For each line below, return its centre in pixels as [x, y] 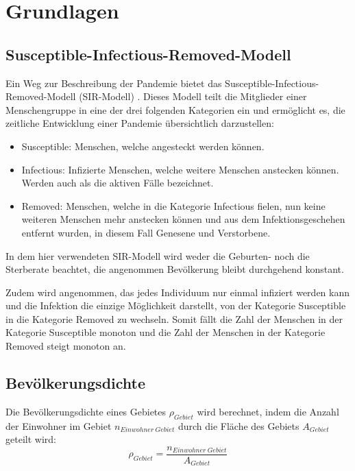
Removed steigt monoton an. [66, 346]
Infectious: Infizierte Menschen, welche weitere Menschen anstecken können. [180, 169]
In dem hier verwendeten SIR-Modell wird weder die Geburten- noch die [158, 255]
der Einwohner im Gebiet [59, 425]
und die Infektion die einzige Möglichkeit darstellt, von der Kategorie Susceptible [176, 305]
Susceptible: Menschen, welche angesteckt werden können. [143, 146]
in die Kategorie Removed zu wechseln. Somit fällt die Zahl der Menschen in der [174, 318]
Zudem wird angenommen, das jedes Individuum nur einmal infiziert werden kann [178, 292]
